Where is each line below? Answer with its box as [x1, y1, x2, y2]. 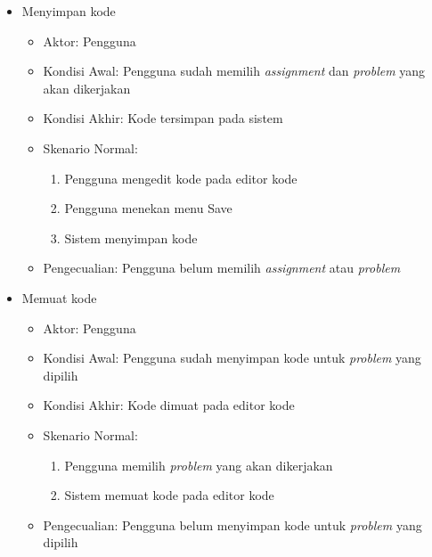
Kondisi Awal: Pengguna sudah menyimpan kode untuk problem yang [43, 348, 421, 367]
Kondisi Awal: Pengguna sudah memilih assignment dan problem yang [43, 61, 426, 80]
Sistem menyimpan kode [64, 228, 198, 247]
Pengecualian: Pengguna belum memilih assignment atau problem [43, 258, 401, 277]
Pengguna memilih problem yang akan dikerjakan [64, 455, 333, 474]
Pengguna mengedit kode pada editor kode [64, 168, 298, 187]
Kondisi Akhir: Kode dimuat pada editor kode [43, 396, 295, 414]
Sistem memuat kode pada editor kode [64, 486, 274, 504]
